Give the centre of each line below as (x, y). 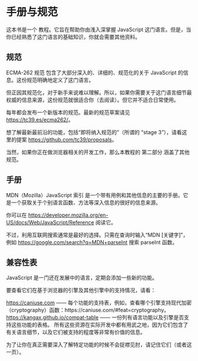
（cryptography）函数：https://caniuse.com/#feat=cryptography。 (88, 310)
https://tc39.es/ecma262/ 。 (40, 120)
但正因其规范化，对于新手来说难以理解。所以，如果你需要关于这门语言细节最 (99, 92)
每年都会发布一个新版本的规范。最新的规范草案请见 (68, 112)
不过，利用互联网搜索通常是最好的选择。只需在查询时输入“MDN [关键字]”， (97, 235)
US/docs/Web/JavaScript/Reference (50, 222)
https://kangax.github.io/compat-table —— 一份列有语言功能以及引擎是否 (95, 317)
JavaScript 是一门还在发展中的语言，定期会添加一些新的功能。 (82, 278)
